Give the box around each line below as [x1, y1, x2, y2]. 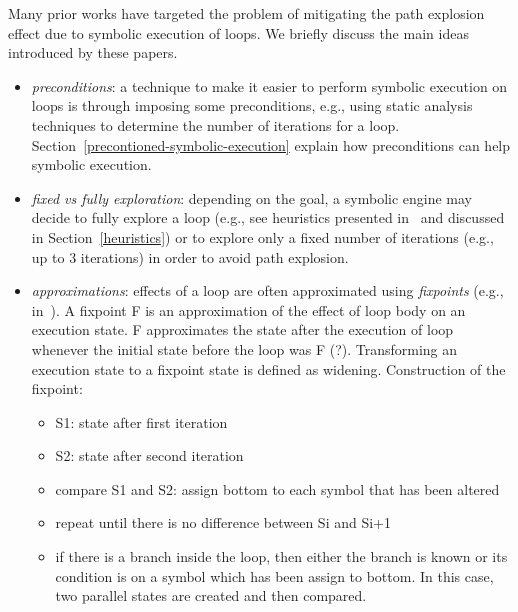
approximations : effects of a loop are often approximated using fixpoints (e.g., [31, 280, 504, 301]
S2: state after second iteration [55, 445, 244, 466]
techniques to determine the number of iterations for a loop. [31, 114, 400, 135]
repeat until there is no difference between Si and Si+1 [55, 512, 392, 533]
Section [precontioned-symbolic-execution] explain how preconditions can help [31, 134, 511, 155]
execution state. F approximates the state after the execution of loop [31, 319, 454, 340]
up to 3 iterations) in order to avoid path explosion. [31, 246, 349, 267]
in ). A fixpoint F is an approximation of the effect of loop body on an [31, 299, 466, 320]
